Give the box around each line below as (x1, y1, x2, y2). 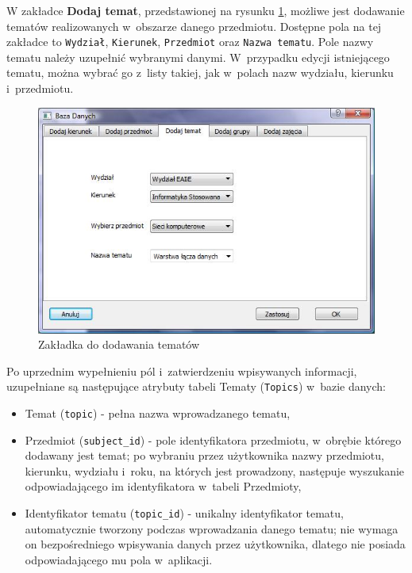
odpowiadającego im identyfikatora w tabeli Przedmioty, (25, 478, 302, 495)
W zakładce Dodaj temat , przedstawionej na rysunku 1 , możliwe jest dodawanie (6, 2, 405, 18)
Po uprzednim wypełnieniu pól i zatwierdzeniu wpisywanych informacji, (6, 362, 357, 379)
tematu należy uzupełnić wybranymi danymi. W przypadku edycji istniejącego (6, 48, 390, 65)
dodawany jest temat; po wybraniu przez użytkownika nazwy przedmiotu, (25, 447, 384, 464)
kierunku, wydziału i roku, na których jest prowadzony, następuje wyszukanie (25, 462, 405, 479)
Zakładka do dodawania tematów (38, 336, 200, 353)
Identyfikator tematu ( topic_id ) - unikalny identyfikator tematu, (25, 505, 344, 521)
